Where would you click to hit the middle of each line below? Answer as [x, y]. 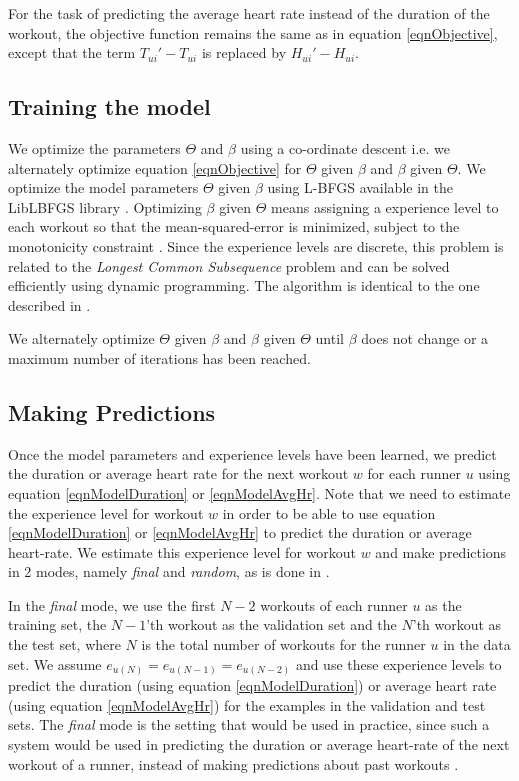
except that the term [72, 52]
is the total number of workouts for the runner [283, 644]
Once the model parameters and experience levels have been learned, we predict [252, 453]
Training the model [109, 106]
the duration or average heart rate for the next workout [178, 473]
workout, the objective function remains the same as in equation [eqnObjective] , [253, 32]
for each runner [414, 473]
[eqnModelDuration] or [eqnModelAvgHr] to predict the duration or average [240, 532]
